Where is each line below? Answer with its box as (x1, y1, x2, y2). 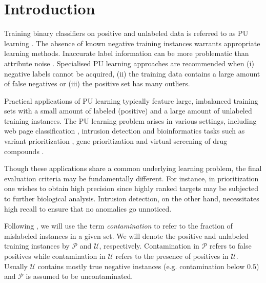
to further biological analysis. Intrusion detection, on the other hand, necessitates (4, 193, 259, 204)
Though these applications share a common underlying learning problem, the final (4, 163, 262, 174)
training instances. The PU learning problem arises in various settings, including (4, 115, 257, 126)
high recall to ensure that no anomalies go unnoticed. (4, 203, 172, 214)
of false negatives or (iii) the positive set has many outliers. (4, 78, 190, 89)
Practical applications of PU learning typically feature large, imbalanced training (4, 95, 258, 106)
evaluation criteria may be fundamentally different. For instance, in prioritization (4, 173, 259, 183)
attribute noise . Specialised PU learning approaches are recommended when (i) (4, 58, 254, 68)
